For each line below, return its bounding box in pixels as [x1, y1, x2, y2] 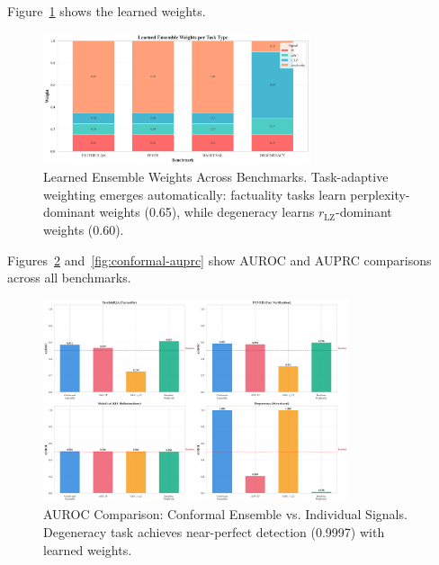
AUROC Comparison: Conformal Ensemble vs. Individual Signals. [43, 505, 408, 524]
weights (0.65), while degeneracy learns [99, 202, 315, 221]
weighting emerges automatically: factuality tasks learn [43, 184, 346, 203]
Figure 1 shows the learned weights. [7, 2, 206, 20]
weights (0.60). [43, 220, 124, 239]
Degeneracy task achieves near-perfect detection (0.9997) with [43, 522, 385, 541]
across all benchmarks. [7, 268, 131, 287]
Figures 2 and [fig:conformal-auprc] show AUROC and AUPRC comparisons [7, 250, 432, 269]
